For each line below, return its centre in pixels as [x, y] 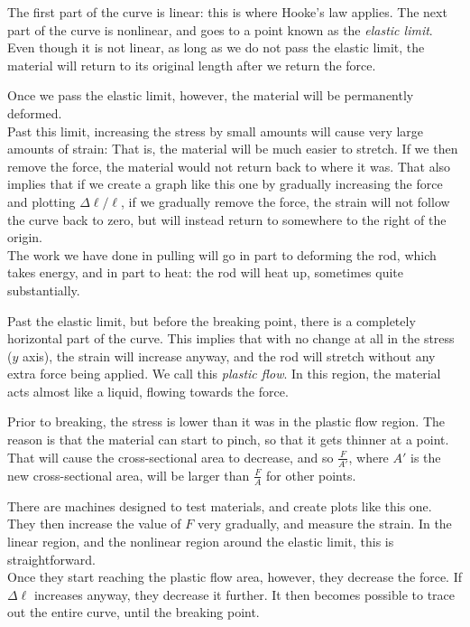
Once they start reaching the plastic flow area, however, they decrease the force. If [235, 577]
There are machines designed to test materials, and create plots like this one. [220, 505]
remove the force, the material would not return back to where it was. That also [229, 166]
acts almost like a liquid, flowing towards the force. [148, 391]
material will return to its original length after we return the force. [192, 65]
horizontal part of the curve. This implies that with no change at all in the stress [231, 338]
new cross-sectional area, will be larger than [129, 475]
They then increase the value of [94, 524]
